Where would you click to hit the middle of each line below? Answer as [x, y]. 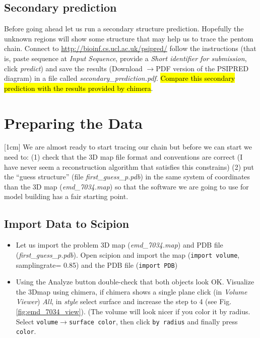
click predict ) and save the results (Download [73, 68]
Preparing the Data [73, 123]
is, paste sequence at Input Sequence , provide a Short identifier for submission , [125, 58]
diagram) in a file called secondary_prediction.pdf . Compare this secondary [120, 78]
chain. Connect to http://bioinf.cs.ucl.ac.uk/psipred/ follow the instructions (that [130, 48]
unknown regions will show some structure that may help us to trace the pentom [129, 38]
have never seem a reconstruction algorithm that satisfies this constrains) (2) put [129, 166]
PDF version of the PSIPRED [202, 68]
